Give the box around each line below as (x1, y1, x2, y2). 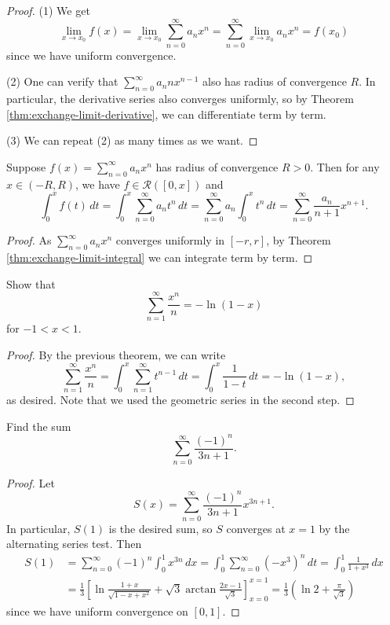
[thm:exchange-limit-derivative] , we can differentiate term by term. (6, 105, 326, 122)
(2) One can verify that (6, 73, 118, 90)
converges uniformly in (115, 232, 225, 248)
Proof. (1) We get (6, 2, 90, 18)
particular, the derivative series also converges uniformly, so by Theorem (6, 90, 354, 107)
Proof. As (6, 232, 52, 248)
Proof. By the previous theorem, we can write (6, 346, 226, 362)
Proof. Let (6, 474, 55, 491)
